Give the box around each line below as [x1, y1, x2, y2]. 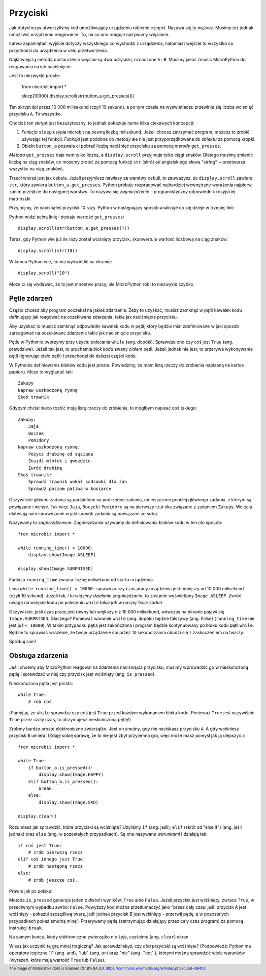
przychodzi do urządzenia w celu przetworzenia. [9, 47, 108, 53]
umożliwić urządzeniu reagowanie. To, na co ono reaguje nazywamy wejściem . [9, 31, 170, 37]
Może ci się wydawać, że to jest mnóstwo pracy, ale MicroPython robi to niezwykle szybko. [9, 281, 195, 287]
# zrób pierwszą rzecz [28, 850, 83, 855]
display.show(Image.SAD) [38, 799, 99, 805]
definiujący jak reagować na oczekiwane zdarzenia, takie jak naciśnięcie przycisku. [9, 314, 178, 320]
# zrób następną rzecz [28, 863, 83, 869]
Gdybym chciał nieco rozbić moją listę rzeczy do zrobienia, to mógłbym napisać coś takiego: [9, 405, 197, 411]
